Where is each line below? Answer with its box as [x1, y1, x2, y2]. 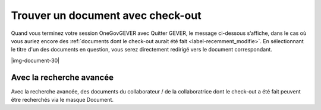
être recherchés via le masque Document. [11, 96, 114, 103]
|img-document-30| [11, 57, 59, 64]
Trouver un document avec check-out [11, 9, 202, 22]
